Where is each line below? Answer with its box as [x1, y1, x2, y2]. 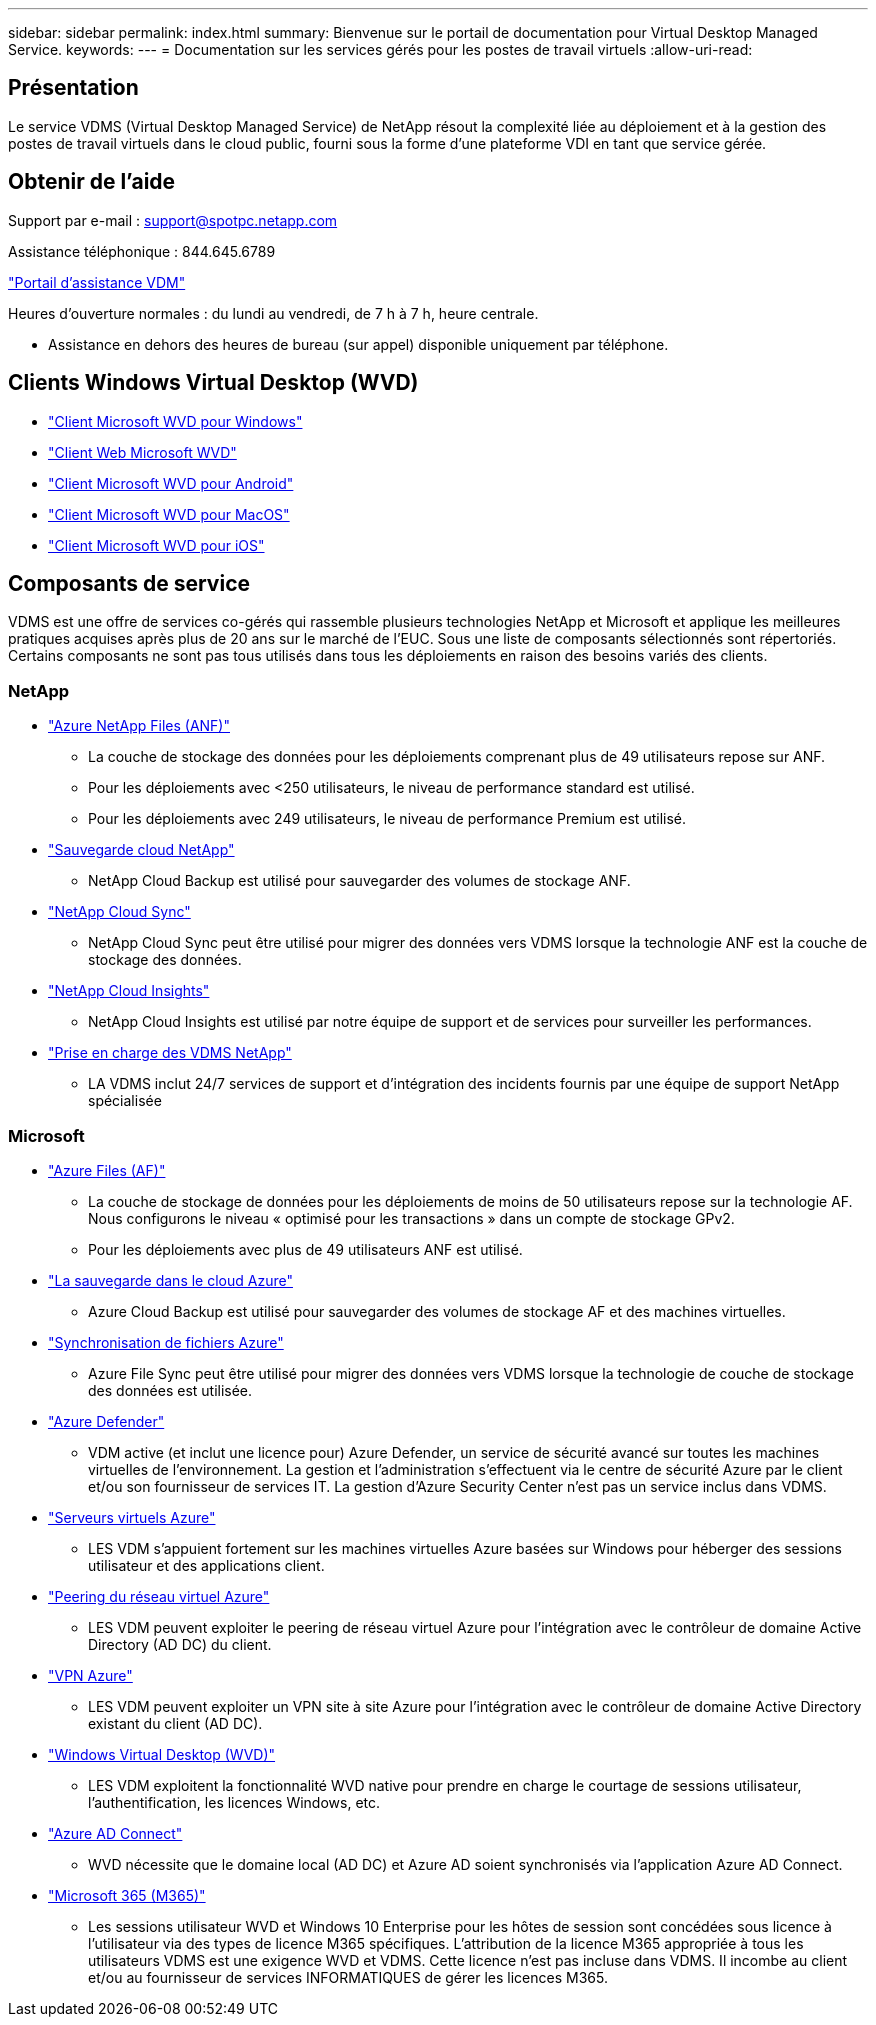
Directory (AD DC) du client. [88, 1635, 272, 1653]
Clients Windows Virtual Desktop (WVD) [8, 370, 419, 396]
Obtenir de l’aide [8, 169, 176, 195]
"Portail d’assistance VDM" [8, 273, 186, 291]
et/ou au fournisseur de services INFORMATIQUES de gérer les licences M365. [88, 1968, 608, 1986]
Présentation [8, 75, 139, 101]
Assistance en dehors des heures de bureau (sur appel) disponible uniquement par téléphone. [48, 335, 669, 353]
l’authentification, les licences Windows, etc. [88, 1793, 381, 1811]
